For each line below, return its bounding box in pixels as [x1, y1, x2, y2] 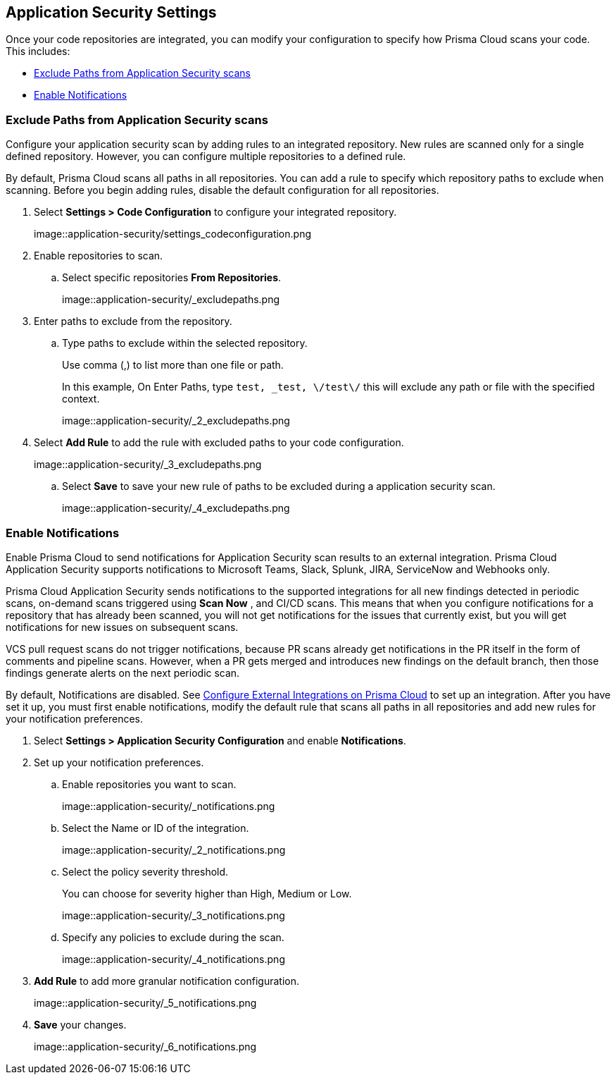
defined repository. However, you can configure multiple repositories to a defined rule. [6, 150, 406, 163]
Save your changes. [34, 1018, 127, 1031]
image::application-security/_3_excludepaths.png [34, 458, 262, 471]
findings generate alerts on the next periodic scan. [6, 666, 240, 679]
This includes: [6, 45, 70, 58]
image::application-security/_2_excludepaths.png [62, 415, 290, 427]
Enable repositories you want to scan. [62, 778, 237, 790]
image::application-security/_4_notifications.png [62, 952, 285, 965]
